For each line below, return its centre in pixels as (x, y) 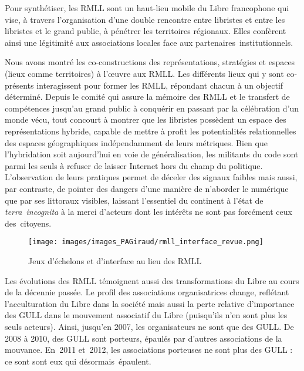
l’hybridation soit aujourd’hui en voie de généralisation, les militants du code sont (152, 154)
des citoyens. (28, 223)
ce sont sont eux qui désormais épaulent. (78, 361)
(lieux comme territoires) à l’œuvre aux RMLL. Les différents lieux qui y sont (144, 73)
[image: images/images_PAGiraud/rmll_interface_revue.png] (146, 242)
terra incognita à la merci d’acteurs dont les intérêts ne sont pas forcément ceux (148, 212)
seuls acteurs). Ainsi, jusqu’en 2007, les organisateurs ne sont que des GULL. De (149, 326)
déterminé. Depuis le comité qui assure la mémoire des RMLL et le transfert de (147, 97)
